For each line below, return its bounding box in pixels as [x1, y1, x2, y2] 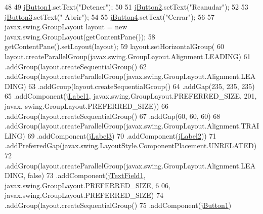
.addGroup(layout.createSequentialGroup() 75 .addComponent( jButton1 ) [5, 199, 232, 210]
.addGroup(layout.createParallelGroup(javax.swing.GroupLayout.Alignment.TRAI [5, 120, 259, 131]
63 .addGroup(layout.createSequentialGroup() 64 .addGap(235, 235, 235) [28, 80, 255, 91]
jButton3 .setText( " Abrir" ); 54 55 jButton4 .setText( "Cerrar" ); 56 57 [5, 11, 214, 22]
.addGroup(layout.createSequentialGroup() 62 [5, 61, 147, 71]
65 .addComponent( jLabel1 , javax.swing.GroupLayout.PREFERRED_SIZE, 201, [5, 91, 257, 101]
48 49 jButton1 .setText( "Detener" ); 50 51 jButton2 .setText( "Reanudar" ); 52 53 [5, 2, 248, 12]
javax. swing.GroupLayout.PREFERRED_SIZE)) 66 [5, 100, 169, 111]
